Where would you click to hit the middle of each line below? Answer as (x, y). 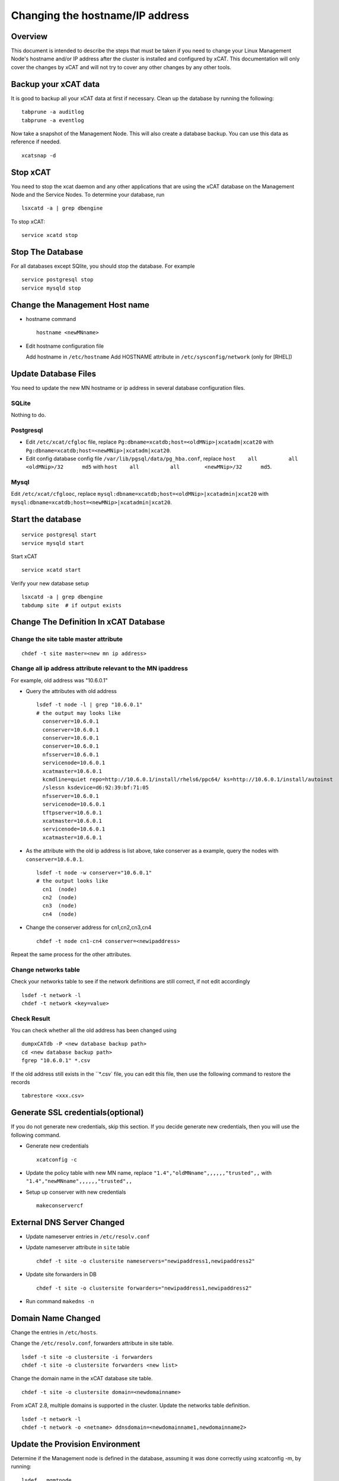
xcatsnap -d (39, 155)
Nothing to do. (28, 415)
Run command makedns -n (60, 1301)
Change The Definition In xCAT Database (88, 622)
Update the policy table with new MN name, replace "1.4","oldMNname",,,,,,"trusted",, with (149, 1172)
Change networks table (45, 970)
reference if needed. (36, 142)
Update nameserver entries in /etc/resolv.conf (88, 1236)
